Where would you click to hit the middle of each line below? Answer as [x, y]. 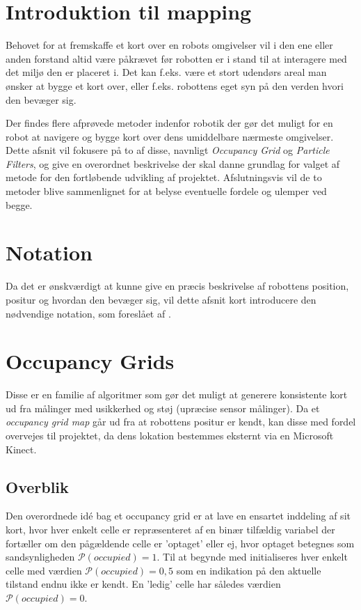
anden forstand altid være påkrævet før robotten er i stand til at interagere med [176, 58]
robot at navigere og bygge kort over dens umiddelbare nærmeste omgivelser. [170, 136]
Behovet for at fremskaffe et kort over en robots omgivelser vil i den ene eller [169, 45]
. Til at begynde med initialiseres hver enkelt [252, 557]
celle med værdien [44, 570]
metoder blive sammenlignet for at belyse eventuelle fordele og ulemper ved [166, 191]
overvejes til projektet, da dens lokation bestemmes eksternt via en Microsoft [170, 436]
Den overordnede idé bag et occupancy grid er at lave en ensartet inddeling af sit [178, 516]
